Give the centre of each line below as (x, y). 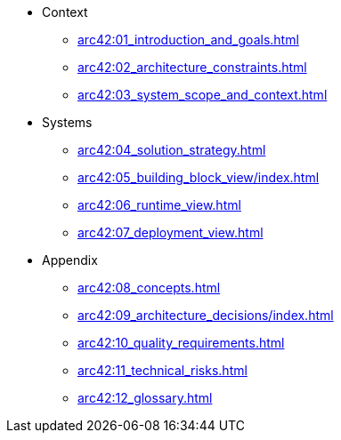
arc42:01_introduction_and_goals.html (188, 40)
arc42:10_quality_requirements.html (181, 343)
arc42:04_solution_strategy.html (172, 150)
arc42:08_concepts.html (149, 288)
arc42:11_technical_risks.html (162, 370)
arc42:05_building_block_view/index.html (199, 177)
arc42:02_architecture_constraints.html (192, 67)
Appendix (70, 260)
